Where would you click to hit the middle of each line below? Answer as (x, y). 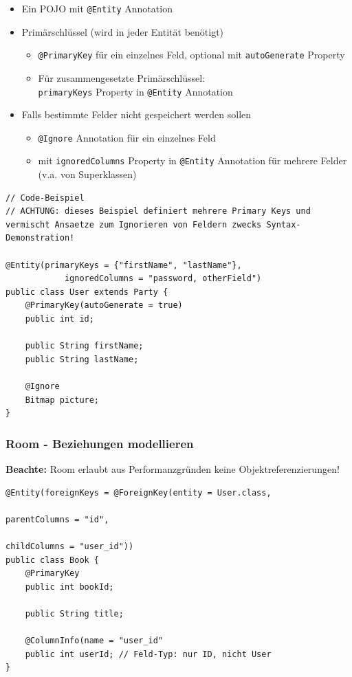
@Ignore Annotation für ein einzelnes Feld (127, 137)
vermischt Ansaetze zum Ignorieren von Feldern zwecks (134, 224)
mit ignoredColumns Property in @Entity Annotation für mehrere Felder (192, 160)
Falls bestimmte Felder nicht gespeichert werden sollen (136, 114)
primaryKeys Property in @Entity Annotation (135, 91)
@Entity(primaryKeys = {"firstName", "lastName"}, (124, 265)
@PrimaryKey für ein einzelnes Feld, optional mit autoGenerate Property (191, 55)
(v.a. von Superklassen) (87, 174)
